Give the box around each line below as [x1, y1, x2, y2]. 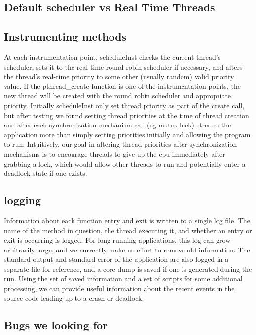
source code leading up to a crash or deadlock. [4, 293, 144, 303]
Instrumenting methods [4, 29, 127, 44]
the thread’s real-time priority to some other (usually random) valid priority [4, 71, 234, 82]
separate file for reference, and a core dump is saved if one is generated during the [4, 263, 252, 274]
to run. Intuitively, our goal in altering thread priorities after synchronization [4, 139, 237, 149]
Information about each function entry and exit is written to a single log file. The [4, 215, 250, 225]
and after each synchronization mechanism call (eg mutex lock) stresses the [4, 120, 231, 130]
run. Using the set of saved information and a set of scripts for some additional [4, 273, 243, 284]
